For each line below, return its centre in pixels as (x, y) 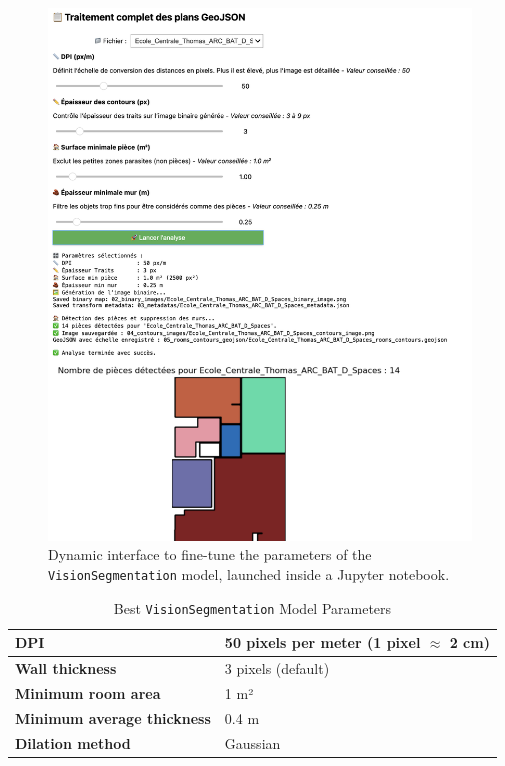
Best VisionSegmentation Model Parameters (252, 607)
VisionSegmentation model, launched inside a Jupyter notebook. (249, 573)
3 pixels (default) (277, 668)
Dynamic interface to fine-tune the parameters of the (210, 554)
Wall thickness (66, 668)
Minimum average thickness (113, 717)
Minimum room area (88, 692)
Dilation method (73, 742)
